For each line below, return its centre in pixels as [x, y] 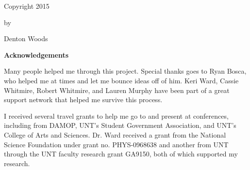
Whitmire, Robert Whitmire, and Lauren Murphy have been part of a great [117, 90]
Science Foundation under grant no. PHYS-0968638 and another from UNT [116, 144]
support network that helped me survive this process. [83, 100]
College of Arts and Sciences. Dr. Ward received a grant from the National [115, 134]
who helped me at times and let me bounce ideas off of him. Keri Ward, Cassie [121, 80]
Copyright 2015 [27, 6]
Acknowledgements [36, 54]
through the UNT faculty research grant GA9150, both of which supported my [121, 154]
